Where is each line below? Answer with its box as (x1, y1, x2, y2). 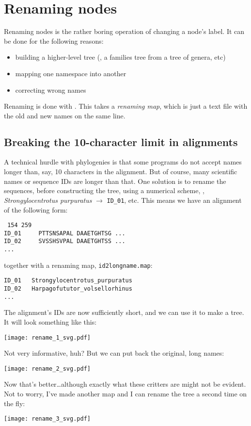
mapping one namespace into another (15, 68, 126, 78)
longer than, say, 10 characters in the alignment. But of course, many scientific (4, 166, 237, 177)
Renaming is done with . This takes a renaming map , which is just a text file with (4, 101, 248, 111)
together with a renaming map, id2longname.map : (4, 260, 153, 270)
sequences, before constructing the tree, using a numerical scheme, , (4, 185, 204, 196)
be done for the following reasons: (4, 35, 104, 46)
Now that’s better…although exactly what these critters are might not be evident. (4, 379, 246, 389)
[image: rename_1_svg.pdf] (4, 334, 91, 341)
